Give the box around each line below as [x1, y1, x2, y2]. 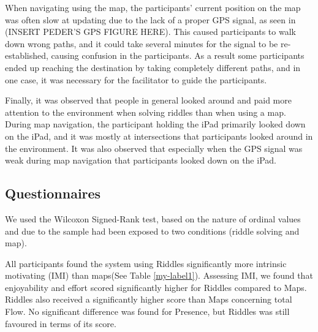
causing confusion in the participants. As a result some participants [51, 49, 305, 62]
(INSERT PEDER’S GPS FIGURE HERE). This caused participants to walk [5, 25, 296, 38]
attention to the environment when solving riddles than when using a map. [5, 105, 286, 118]
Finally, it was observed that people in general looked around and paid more [5, 94, 292, 107]
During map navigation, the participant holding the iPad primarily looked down [5, 118, 306, 130]
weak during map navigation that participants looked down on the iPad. [5, 154, 276, 167]
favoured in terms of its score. [5, 317, 116, 330]
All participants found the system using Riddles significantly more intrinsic [5, 257, 287, 270]
